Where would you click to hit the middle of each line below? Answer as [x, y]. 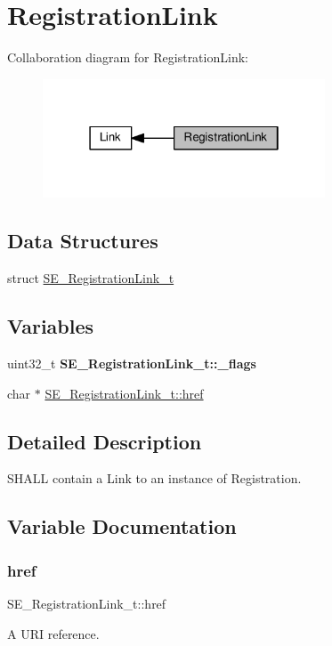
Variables [51, 326]
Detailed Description [105, 441]
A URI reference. [53, 633]
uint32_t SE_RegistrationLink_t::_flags [132, 363]
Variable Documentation [122, 526]
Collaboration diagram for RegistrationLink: [128, 57]
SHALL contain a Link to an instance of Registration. [154, 478]
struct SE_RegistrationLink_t [91, 278]
